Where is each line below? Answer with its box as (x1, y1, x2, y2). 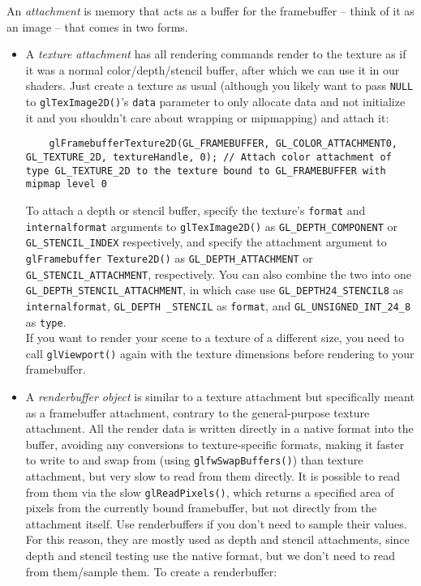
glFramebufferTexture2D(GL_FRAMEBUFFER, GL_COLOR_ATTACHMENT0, (49, 138, 397, 150)
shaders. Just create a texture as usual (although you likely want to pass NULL (25, 77, 414, 94)
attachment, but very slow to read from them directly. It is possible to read (25, 468, 401, 485)
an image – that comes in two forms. (6, 18, 188, 35)
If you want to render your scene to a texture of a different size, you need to (25, 329, 404, 346)
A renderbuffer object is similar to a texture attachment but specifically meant (25, 388, 415, 404)
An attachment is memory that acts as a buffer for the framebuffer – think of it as (6, 2, 415, 19)
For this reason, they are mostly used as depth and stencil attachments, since (25, 531, 410, 548)
